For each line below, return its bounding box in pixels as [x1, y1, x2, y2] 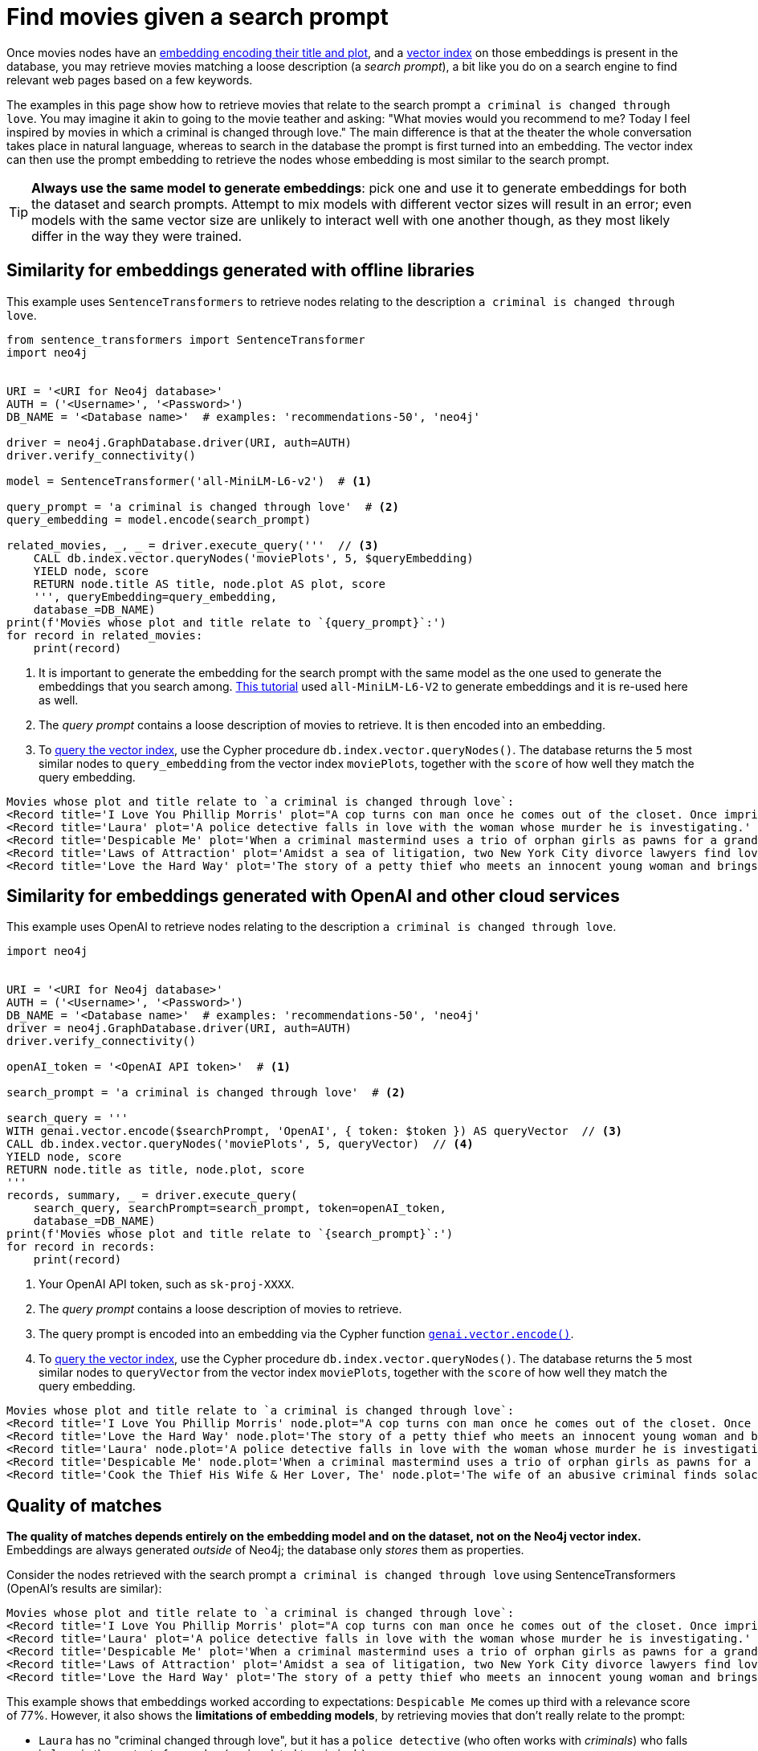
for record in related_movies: [6, 628, 203, 642]
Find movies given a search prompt [6, 3, 389, 31]
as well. [39, 692, 79, 707]
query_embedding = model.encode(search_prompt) [6, 512, 312, 526]
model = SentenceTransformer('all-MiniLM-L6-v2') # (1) [6, 474, 373, 488]
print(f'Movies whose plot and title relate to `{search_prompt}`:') [6, 1227, 454, 1241]
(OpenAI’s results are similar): [6, 1582, 162, 1596]
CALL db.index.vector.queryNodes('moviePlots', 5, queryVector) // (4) [6, 1137, 474, 1151]
